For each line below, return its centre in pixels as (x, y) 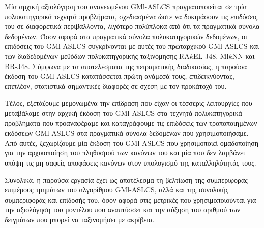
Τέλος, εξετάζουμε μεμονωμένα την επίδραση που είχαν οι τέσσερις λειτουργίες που (128, 103)
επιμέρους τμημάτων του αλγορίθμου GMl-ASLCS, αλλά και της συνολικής (117, 190)
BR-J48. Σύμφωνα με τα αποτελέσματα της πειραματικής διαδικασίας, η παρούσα (126, 66)
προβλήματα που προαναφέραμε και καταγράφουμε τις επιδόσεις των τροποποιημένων (131, 123)
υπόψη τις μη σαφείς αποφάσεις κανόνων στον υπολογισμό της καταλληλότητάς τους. (130, 162)
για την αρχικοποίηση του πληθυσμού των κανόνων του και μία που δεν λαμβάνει (125, 153)
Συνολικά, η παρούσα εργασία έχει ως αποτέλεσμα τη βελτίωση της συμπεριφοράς (126, 180)
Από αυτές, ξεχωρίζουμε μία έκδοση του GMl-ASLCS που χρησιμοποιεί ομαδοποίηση (132, 142)
